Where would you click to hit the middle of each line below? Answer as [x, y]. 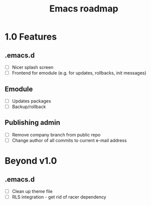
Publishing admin [33, 123]
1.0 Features [31, 37]
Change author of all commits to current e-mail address [69, 140]
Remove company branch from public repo [56, 134]
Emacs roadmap [84, 9]
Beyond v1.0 [31, 161]
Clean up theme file [32, 191]
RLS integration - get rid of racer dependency [59, 197]
